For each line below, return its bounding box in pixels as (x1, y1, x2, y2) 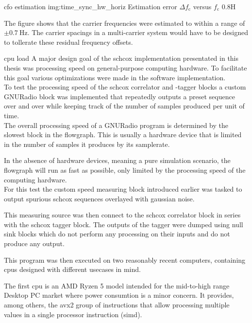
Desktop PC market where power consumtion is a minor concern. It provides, (4, 290, 234, 300)
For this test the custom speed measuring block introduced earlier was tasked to (4, 184, 242, 194)
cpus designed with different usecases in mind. (4, 264, 141, 274)
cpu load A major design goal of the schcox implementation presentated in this (4, 53, 239, 63)
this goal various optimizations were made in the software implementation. (4, 72, 226, 82)
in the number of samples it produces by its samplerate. (4, 139, 170, 149)
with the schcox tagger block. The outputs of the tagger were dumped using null (4, 219, 243, 229)
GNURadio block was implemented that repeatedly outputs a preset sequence (4, 91, 235, 101)
